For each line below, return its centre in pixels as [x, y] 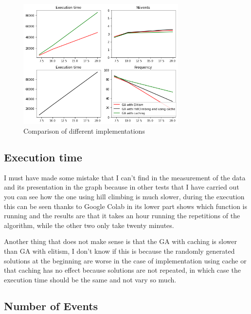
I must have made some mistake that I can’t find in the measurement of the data [125, 177]
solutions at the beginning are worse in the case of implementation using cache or [125, 260]
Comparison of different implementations [84, 131]
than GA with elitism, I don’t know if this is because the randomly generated [119, 251]
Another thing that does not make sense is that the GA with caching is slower [120, 241]
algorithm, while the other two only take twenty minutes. [89, 225]
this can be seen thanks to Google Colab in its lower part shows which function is [126, 206]
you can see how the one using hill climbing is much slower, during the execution [124, 196]
